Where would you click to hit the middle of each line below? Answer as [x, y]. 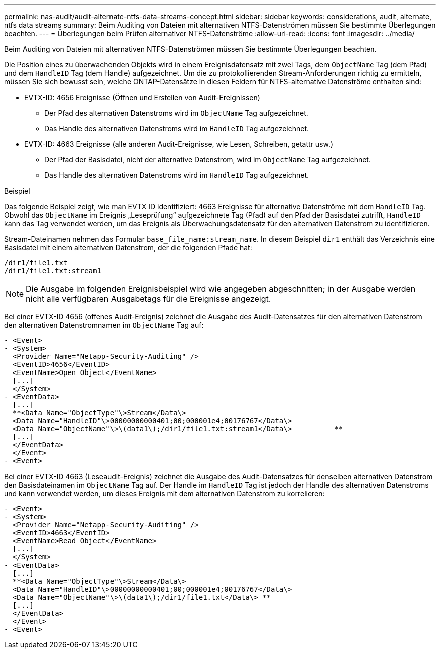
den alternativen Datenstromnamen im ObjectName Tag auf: [104, 325]
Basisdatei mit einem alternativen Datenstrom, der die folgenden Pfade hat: [128, 248]
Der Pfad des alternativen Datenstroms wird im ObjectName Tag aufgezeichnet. [176, 113]
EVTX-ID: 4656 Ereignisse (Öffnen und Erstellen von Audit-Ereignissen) [142, 97]
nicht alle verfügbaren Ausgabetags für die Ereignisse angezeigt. [148, 299]
